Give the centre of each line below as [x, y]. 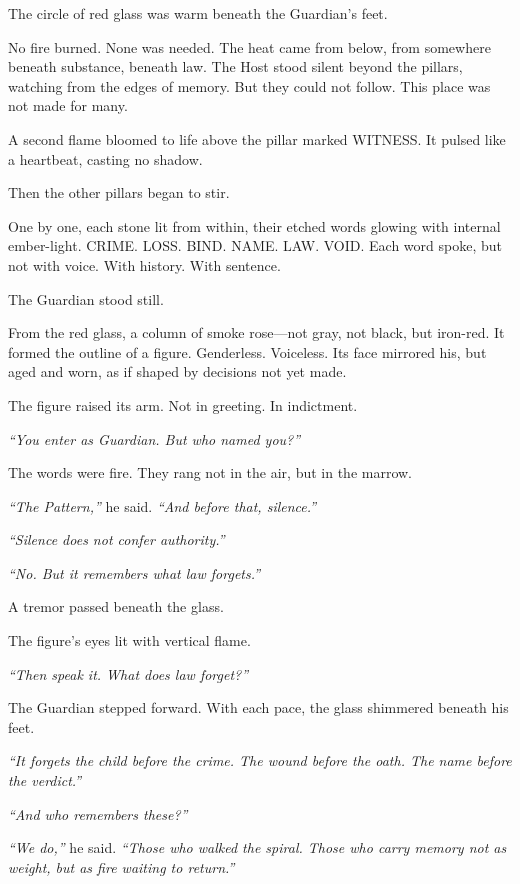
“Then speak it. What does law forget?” [128, 673]
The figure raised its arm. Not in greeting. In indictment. [183, 404]
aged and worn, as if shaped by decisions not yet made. [177, 371]
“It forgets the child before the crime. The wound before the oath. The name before [260, 760]
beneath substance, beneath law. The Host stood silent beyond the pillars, [235, 66]
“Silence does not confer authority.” [116, 539]
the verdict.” [45, 780]
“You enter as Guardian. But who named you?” [154, 438]
